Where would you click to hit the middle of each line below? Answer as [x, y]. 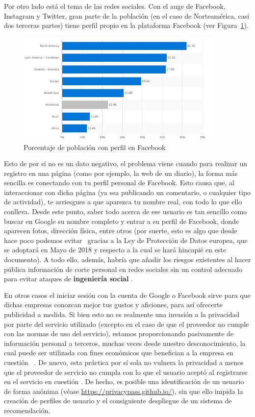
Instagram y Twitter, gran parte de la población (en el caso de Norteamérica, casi [127, 15]
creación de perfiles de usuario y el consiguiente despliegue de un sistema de [118, 401]
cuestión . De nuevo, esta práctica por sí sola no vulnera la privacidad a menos [124, 362]
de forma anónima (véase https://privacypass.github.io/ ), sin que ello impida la [124, 391]
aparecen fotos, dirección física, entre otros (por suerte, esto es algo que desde [121, 231]
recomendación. [27, 410]
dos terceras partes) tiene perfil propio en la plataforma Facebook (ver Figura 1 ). [126, 25]
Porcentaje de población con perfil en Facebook [95, 147]
